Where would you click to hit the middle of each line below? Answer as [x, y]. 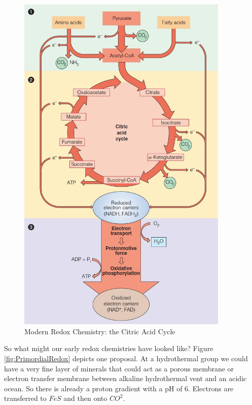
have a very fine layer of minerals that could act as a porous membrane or [119, 368]
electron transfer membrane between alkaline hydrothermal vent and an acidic [125, 378]
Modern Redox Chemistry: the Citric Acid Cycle [100, 331]
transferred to [25, 398]
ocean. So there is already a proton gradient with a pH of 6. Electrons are [119, 388]
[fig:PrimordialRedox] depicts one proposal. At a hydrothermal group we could [126, 358]
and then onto [85, 398]
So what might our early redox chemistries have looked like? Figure [109, 348]
